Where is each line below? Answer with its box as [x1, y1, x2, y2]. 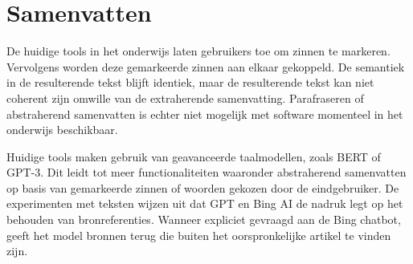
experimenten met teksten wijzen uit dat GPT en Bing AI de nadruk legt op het [6, 195, 403, 212]
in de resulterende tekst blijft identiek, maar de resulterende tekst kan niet [6, 74, 374, 91]
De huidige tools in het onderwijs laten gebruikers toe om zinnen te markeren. [6, 43, 391, 59]
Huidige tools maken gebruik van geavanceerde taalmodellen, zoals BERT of [6, 148, 381, 164]
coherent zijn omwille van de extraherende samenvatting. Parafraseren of [6, 89, 364, 106]
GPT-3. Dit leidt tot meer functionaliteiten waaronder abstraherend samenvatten [6, 164, 407, 181]
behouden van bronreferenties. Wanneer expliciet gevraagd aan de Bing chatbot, [6, 211, 401, 228]
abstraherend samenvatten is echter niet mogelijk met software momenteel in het [6, 105, 403, 122]
